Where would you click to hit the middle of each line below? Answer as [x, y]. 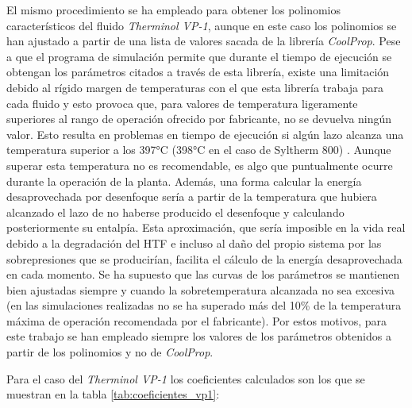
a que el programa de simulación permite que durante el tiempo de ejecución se [199, 56]
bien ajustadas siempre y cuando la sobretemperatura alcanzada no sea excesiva [201, 289]
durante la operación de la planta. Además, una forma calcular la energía [184, 181]
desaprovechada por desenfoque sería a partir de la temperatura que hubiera [192, 196]
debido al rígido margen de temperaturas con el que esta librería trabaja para [195, 87]
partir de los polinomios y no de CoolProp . [110, 352]
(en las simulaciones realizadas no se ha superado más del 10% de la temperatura [204, 305]
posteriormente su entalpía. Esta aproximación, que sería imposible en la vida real [206, 227]
